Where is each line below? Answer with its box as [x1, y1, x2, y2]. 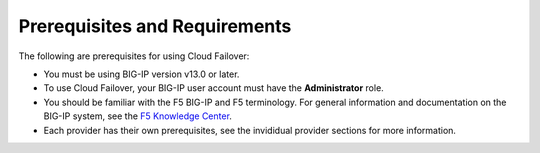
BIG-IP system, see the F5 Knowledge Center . [43, 110, 232, 122]
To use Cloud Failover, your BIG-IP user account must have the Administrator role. [43, 82, 384, 94]
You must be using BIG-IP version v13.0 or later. [43, 68, 240, 80]
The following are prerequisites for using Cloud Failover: [18, 50, 250, 62]
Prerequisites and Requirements [18, 15, 292, 37]
